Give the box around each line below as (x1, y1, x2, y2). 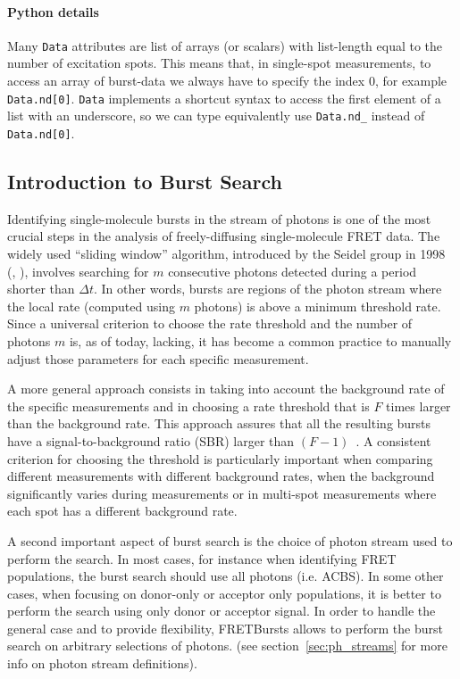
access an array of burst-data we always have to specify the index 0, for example (7, 71, 447, 90)
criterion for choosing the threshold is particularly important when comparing (7, 449, 433, 468)
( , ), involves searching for (7, 261, 149, 280)
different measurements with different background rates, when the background (7, 467, 435, 485)
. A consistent (355, 431, 431, 450)
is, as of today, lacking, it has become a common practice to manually (69, 331, 452, 350)
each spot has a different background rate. (7, 501, 238, 520)
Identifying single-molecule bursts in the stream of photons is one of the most (7, 209, 431, 228)
